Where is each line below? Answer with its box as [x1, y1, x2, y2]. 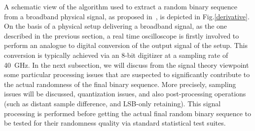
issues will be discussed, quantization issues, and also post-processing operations [4, 88, 246, 99]
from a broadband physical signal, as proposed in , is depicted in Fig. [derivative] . [4, 11, 250, 21]
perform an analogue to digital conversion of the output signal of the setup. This [4, 40, 248, 50]
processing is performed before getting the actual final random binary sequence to [4, 108, 252, 118]
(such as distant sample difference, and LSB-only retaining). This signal [4, 98, 221, 108]
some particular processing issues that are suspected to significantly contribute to [4, 69, 250, 80]
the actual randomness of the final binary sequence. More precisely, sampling [4, 79, 236, 89]
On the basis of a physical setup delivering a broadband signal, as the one [4, 21, 227, 31]
